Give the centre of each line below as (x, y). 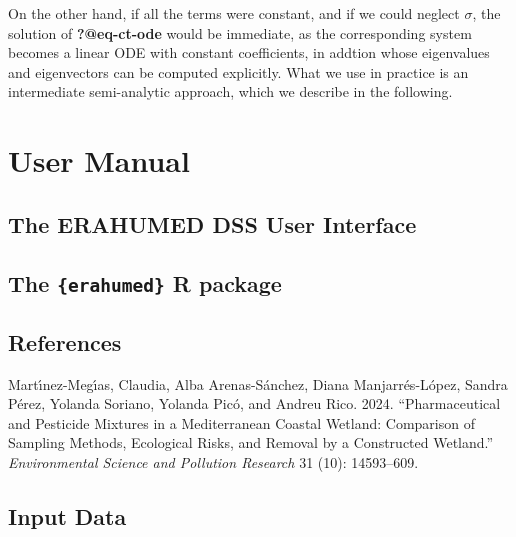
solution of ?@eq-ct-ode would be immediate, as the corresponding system (240, 32)
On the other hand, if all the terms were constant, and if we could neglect (234, 13)
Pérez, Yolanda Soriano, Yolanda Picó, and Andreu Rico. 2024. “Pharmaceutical (254, 403)
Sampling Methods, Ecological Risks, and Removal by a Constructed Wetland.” (251, 442)
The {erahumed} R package (145, 282)
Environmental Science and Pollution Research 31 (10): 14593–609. (213, 462)
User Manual (99, 160)
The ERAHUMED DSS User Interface (212, 223)
